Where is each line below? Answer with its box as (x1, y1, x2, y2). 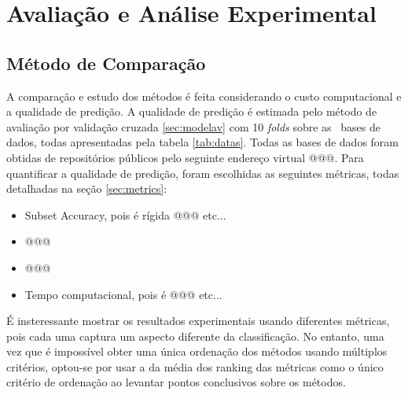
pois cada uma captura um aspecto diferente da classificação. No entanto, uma (6, 327, 384, 344)
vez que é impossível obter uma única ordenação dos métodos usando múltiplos (6, 343, 388, 360)
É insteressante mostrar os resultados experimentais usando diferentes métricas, (6, 312, 390, 329)
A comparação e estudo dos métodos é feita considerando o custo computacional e (6, 87, 402, 104)
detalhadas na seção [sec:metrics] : (6, 180, 167, 197)
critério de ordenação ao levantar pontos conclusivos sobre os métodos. (6, 374, 346, 390)
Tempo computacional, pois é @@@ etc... (24, 286, 222, 302)
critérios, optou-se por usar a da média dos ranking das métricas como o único (6, 358, 384, 375)
